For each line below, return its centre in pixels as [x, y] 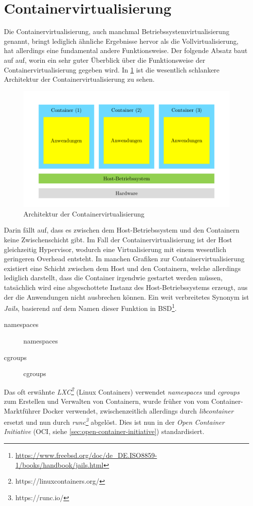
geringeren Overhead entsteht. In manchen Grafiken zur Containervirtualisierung [124, 259]
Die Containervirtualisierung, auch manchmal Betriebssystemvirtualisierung [117, 31]
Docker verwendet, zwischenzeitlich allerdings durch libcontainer [138, 410]
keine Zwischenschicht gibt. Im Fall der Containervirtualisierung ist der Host [118, 239]
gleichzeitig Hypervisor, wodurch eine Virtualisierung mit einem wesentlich [115, 249]
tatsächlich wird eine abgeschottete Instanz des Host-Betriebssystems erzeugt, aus [126, 287]
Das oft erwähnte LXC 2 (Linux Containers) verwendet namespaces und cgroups [122, 391]
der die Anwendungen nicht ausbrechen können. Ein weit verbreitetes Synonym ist [126, 297]
